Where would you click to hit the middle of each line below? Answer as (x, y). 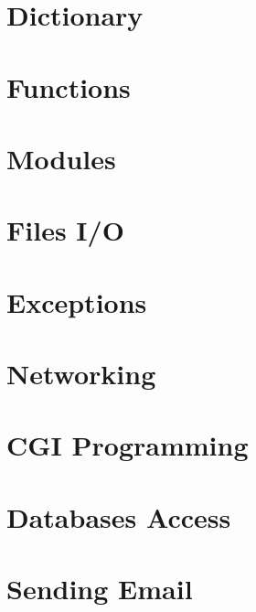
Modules (61, 158)
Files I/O (65, 230)
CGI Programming (128, 445)
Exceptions (77, 301)
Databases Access (119, 516)
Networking (81, 374)
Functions (69, 86)
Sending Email (100, 589)
